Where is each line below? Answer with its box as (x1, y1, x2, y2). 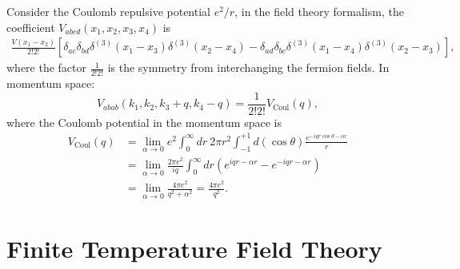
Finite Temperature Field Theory (6, 231, 382, 264)
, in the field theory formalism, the (234, 3, 404, 19)
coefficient (6, 18, 55, 35)
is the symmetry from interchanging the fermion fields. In (107, 59, 390, 76)
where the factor (6, 59, 87, 76)
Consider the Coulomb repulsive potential (6, 3, 210, 19)
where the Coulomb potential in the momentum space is (6, 113, 282, 130)
